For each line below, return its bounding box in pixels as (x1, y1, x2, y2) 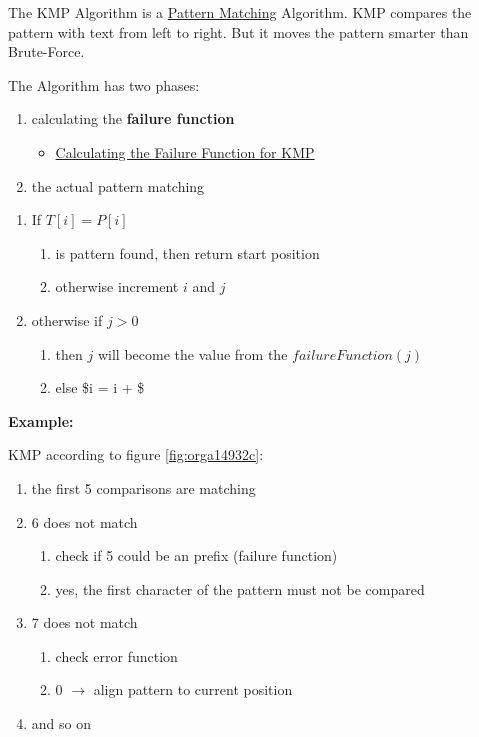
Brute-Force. (8, 41, 85, 62)
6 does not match (31, 511, 138, 532)
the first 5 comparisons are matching (31, 477, 256, 498)
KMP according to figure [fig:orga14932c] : (8, 444, 264, 465)
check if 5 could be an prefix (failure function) (55, 545, 338, 566)
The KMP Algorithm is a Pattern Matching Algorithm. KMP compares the (8, 2, 472, 22)
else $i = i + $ (55, 377, 145, 398)
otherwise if (31, 309, 103, 330)
